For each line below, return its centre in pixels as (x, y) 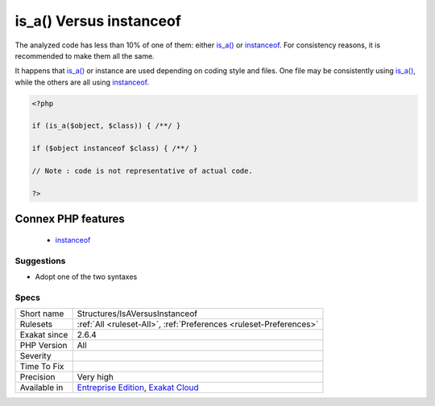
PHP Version (43, 346)
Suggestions (40, 260)
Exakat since (44, 335)
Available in (41, 388)
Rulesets (36, 324)
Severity (35, 356)
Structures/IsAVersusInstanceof (137, 314)
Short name (42, 314)
